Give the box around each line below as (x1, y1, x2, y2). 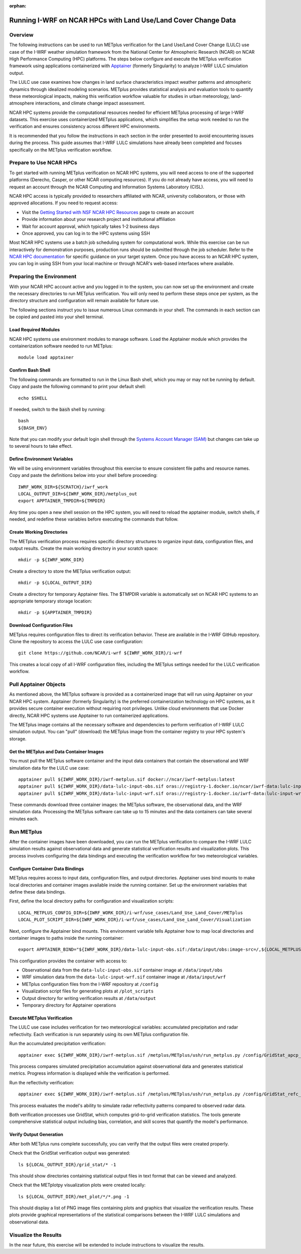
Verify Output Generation (9, 1132, 64, 1138)
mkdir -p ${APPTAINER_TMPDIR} (18, 610, 93, 615)
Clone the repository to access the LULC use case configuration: (9, 639, 143, 645)
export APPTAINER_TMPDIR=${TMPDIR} (18, 498, 106, 504)
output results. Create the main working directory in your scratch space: (9, 545, 159, 551)
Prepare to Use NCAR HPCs (9, 159, 77, 166)
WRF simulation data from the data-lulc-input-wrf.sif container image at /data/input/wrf (22, 974, 226, 980)
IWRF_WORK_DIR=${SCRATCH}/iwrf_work (18, 484, 108, 489)
